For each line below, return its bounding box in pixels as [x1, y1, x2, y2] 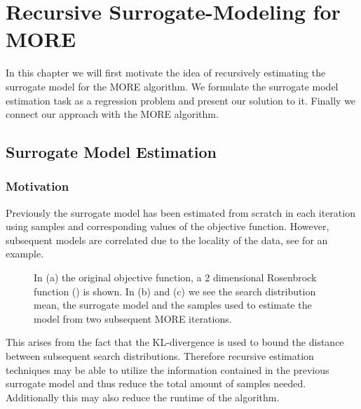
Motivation [6, 177, 69, 195]
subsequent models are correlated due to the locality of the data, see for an [6, 232, 328, 247]
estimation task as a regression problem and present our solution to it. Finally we [6, 93, 356, 107]
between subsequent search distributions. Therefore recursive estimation [6, 349, 314, 363]
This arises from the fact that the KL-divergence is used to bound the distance [6, 335, 344, 349]
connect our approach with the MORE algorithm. [6, 107, 219, 121]
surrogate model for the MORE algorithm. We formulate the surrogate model [6, 79, 339, 93]
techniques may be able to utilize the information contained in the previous [6, 362, 329, 377]
